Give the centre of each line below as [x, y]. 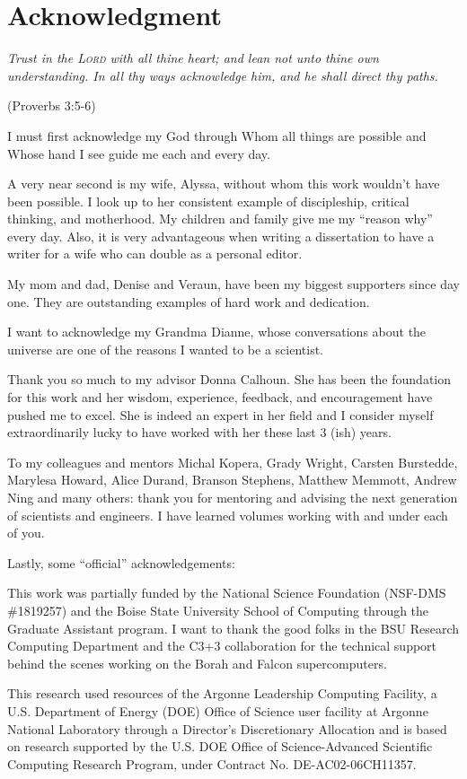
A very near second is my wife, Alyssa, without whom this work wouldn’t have [224, 184]
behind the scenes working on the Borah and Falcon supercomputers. [197, 663]
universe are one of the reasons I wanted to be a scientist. [166, 349]
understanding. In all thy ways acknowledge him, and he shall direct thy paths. [223, 75]
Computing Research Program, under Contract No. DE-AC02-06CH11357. [212, 763]
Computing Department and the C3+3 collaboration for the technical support [222, 646]
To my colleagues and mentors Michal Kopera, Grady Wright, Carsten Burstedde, [233, 462]
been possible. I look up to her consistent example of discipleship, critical [208, 201]
